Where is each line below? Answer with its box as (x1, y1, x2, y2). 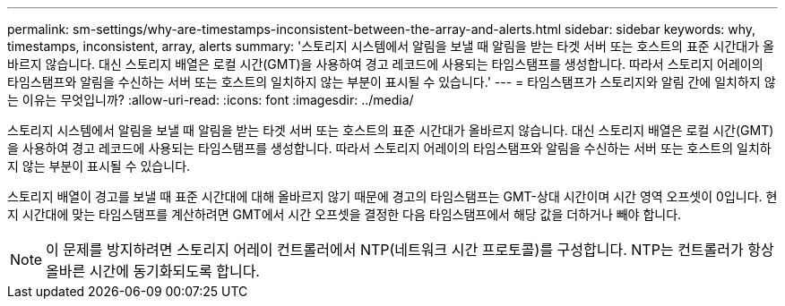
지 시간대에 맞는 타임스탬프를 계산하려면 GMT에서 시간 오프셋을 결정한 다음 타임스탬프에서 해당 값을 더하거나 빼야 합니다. (7, 207, 682, 222)
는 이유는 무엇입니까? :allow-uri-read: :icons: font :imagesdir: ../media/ (7, 92, 414, 107)
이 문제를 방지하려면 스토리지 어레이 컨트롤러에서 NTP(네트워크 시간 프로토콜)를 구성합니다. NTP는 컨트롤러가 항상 (46, 241, 774, 259)
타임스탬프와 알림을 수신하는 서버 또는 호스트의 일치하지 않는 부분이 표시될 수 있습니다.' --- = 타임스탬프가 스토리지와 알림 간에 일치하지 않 (7, 74, 776, 89)
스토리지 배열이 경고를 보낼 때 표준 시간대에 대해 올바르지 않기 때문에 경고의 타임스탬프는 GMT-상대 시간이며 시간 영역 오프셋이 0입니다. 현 (7, 189, 778, 204)
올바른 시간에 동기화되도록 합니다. (46, 262, 260, 280)
